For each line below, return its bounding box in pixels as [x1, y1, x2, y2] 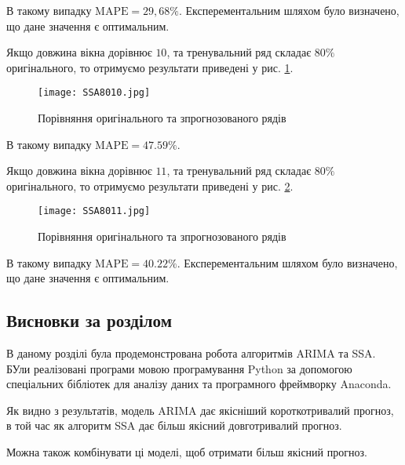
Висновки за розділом [6, 308, 172, 332]
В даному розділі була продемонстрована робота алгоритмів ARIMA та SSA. [6, 345, 376, 361]
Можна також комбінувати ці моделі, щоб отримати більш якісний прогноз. [6, 444, 367, 460]
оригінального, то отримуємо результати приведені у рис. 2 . [6, 177, 294, 194]
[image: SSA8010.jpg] [38, 87, 151, 99]
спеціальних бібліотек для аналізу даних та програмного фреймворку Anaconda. [6, 376, 392, 392]
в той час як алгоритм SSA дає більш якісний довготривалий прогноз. [6, 417, 342, 434]
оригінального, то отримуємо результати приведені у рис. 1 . [6, 59, 294, 75]
